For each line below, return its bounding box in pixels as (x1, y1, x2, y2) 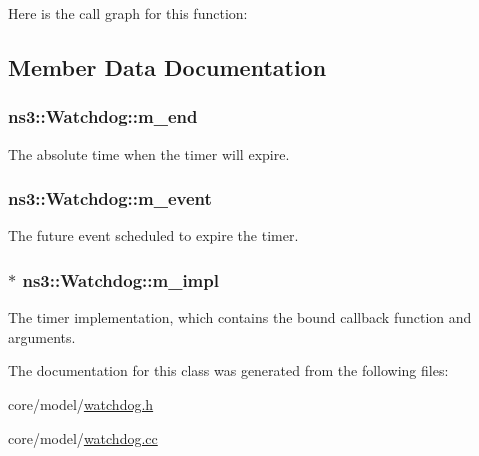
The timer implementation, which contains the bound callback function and (8, 307, 472, 328)
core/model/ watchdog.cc (8, 427, 158, 448)
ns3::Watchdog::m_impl (22, 267, 219, 292)
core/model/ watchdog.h (8, 394, 154, 414)
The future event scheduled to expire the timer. (8, 225, 299, 246)
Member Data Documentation (8, 51, 327, 82)
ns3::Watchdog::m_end (8, 104, 198, 129)
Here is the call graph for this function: (8, 3, 248, 23)
